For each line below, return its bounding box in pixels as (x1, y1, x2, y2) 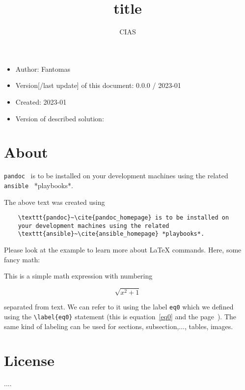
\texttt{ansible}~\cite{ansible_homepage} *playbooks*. (18, 230, 205, 238)
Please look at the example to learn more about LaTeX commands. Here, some (4, 245, 242, 255)
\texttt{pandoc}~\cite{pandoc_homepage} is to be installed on (18, 214, 229, 222)
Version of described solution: (15, 113, 104, 123)
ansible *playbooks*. (4, 180, 73, 190)
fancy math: (4, 254, 40, 264)
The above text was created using (4, 196, 105, 207)
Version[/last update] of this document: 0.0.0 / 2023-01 (15, 80, 181, 90)
